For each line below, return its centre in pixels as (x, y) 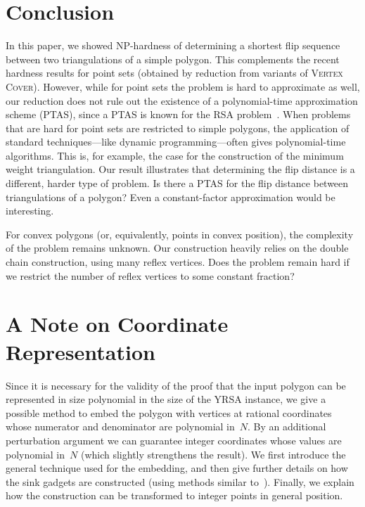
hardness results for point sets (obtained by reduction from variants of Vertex (174, 73)
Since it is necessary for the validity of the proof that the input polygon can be (176, 385)
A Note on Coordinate (117, 324)
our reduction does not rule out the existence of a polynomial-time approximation (182, 100)
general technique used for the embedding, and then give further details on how (177, 468)
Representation (81, 351)
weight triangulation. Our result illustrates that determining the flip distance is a (180, 169)
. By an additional (287, 426)
